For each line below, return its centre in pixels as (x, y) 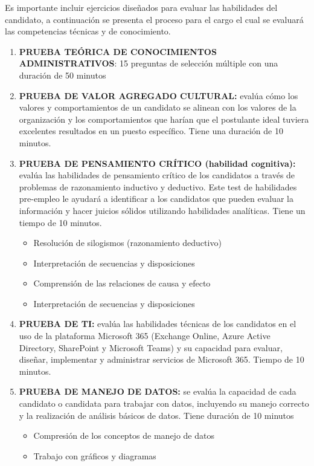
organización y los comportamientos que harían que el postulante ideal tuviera (164, 119)
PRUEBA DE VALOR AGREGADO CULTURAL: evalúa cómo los (159, 95)
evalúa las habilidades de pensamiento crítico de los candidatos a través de (157, 175)
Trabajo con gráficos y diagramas (95, 455)
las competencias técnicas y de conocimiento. (88, 31)
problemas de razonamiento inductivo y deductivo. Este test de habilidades (158, 186)
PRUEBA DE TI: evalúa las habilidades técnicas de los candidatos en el (158, 324)
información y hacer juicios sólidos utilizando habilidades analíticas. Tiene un (162, 210)
